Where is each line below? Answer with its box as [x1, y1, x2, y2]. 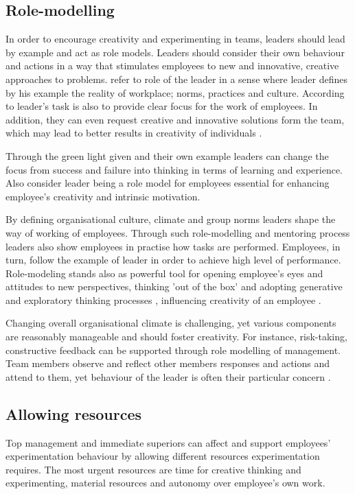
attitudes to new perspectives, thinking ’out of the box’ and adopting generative [5, 279, 343, 294]
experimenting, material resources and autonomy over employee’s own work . [5, 475, 325, 490]
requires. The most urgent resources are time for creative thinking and [5, 462, 301, 476]
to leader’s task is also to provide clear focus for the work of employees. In [5, 99, 318, 113]
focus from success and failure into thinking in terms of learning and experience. [5, 162, 343, 176]
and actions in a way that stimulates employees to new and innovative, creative [5, 58, 339, 73]
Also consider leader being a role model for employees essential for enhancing [5, 176, 330, 190]
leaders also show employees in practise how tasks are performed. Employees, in [5, 239, 341, 253]
